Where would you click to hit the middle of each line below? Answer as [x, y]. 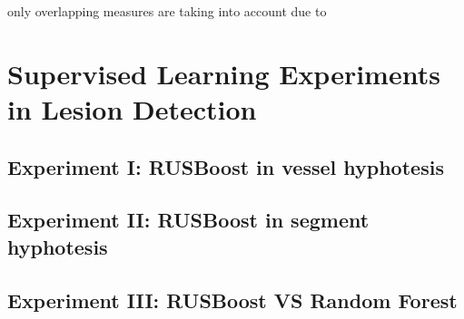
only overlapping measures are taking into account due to [167, 11]
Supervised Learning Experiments [224, 73]
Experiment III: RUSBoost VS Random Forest [232, 300]
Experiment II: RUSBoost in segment [188, 220]
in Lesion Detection [132, 108]
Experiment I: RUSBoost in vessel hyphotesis [226, 166]
